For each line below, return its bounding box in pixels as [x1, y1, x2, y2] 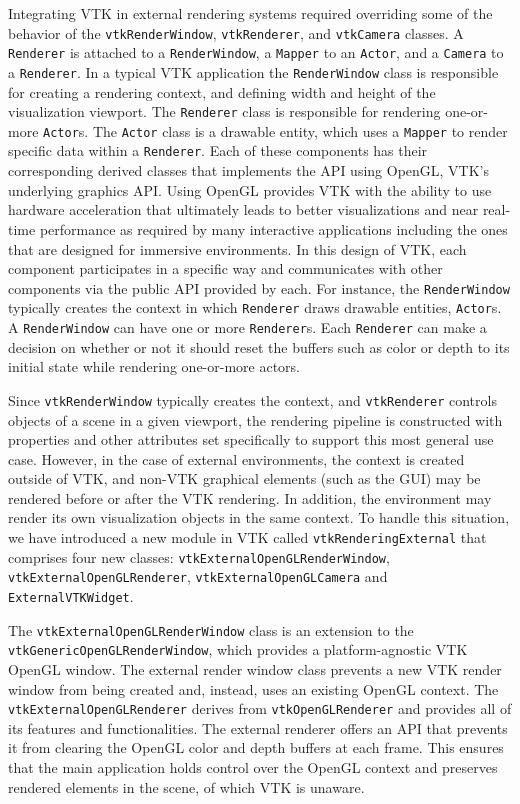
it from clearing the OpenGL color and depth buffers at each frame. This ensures [8, 737, 504, 758]
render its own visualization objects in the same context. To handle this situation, [8, 507, 510, 528]
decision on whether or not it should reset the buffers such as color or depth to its [8, 336, 510, 357]
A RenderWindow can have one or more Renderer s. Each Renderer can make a [8, 317, 487, 337]
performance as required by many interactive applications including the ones [39, 218, 508, 239]
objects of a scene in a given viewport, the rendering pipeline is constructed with [8, 409, 503, 430]
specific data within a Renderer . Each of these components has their [8, 140, 428, 161]
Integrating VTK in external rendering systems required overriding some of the [8, 3, 493, 23]
